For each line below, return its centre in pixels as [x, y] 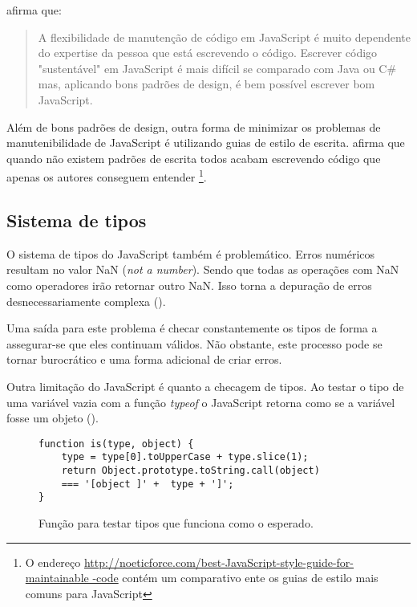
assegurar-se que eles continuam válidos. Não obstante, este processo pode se [194, 343]
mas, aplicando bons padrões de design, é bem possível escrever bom [206, 84]
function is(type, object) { [116, 444]
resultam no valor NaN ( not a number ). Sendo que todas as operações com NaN [203, 269]
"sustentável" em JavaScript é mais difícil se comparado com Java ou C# [217, 68]
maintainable [57, 578]
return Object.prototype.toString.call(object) [190, 471]
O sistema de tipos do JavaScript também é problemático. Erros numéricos [191, 253]
